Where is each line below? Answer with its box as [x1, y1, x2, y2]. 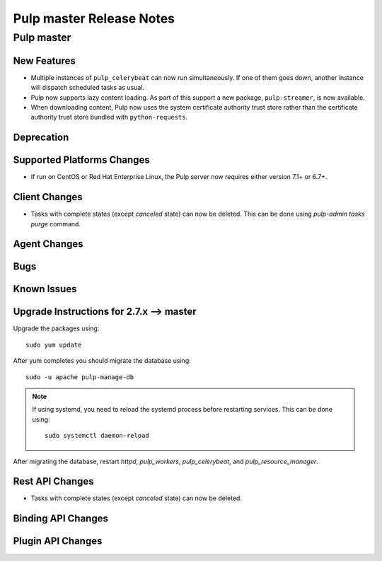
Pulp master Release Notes [13, 11, 175, 26]
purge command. [30, 219, 81, 228]
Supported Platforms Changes [13, 154, 150, 166]
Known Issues [13, 283, 77, 295]
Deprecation [13, 132, 69, 144]
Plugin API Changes [13, 535, 103, 548]
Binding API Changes [13, 513, 109, 525]
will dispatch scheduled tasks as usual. [30, 83, 145, 92]
